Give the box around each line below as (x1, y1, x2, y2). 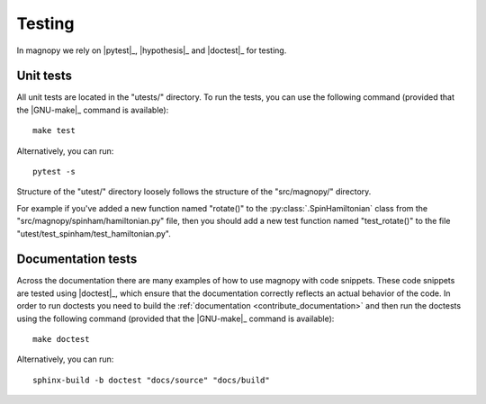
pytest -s (32, 166, 76, 177)
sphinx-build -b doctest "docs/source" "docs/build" (32, 374, 270, 385)
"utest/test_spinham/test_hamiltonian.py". (16, 228, 171, 238)
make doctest (32, 334, 90, 345)
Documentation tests (16, 252, 138, 267)
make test (32, 126, 76, 136)
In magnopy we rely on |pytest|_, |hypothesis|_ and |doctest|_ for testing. (16, 45, 287, 56)
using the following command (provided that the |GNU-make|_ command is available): (16, 313, 335, 324)
